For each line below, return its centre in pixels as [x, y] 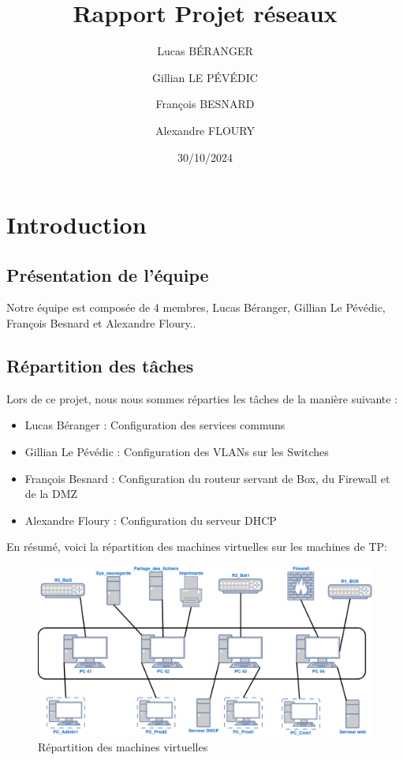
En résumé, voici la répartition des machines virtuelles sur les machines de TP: [197, 547]
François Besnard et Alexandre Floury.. [101, 323]
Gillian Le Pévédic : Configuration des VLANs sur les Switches [177, 452]
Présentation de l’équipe [108, 274]
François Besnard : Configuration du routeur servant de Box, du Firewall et [207, 478]
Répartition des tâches [100, 366]
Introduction [76, 225]
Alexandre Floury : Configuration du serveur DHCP [151, 520]
